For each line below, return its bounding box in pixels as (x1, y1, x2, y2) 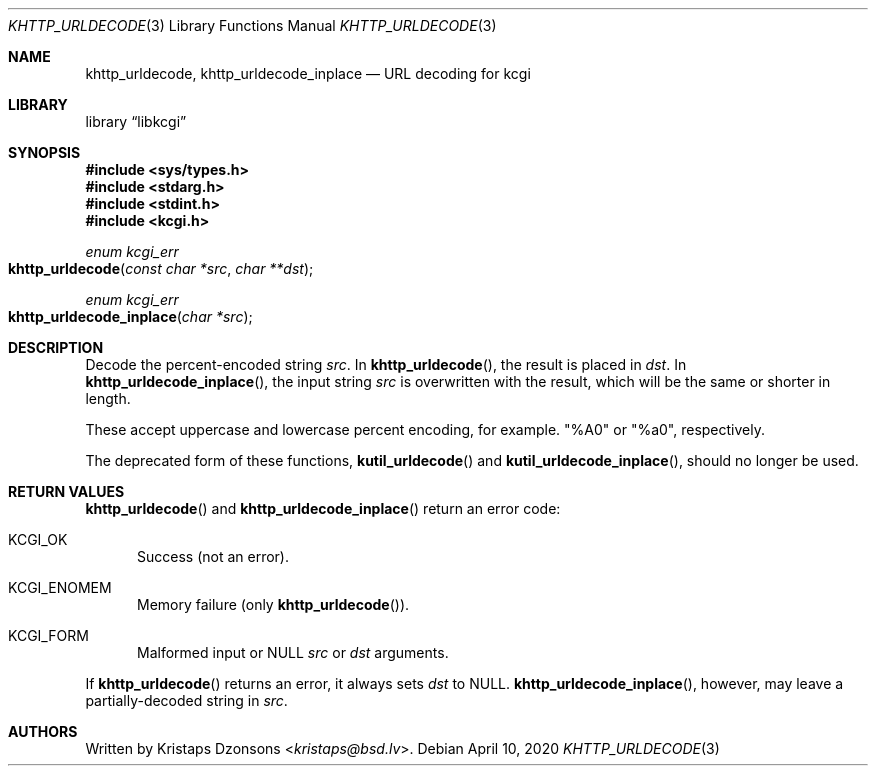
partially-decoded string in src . (85, 692, 288, 709)
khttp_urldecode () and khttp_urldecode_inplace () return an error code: (85, 500, 561, 517)
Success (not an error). (137, 548, 289, 565)
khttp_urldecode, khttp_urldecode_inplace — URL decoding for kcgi (85, 65, 531, 82)
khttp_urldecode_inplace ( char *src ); (8, 308, 253, 325)
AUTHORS (8, 723, 78, 740)
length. (85, 390, 131, 407)
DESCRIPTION (8, 339, 104, 356)
